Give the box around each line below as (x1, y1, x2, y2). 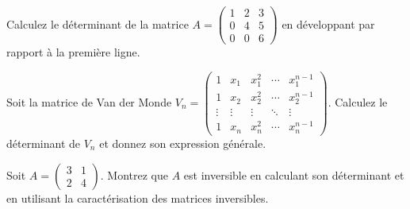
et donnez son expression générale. (99, 134, 266, 151)
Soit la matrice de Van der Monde (6, 93, 172, 110)
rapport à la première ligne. (6, 44, 140, 60)
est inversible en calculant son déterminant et (183, 166, 404, 183)
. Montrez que (100, 166, 169, 183)
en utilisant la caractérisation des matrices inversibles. (6, 189, 269, 206)
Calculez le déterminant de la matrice (6, 15, 189, 32)
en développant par (282, 15, 375, 32)
